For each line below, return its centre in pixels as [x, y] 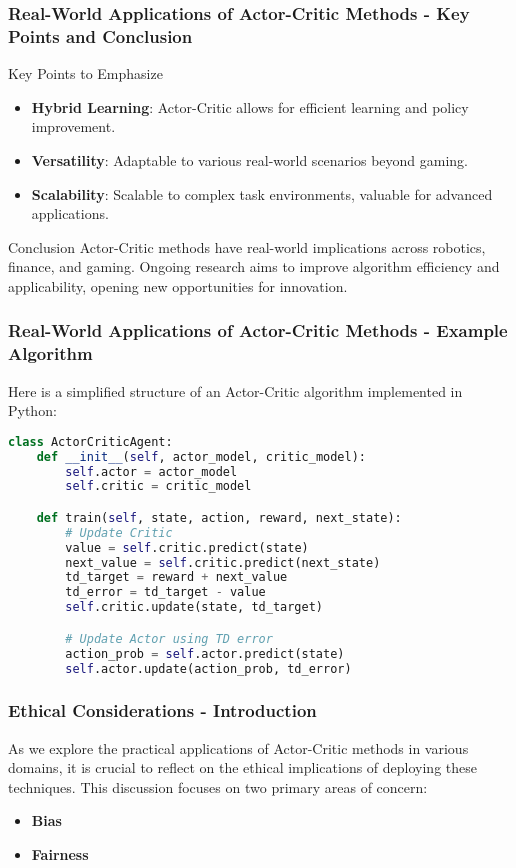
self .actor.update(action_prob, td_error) [208, 668]
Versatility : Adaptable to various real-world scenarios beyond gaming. [250, 159]
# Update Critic [119, 532]
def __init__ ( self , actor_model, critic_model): [201, 456]
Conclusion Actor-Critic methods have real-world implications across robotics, [247, 246]
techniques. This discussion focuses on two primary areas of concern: [218, 786]
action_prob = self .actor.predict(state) [205, 653]
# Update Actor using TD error [169, 638]
